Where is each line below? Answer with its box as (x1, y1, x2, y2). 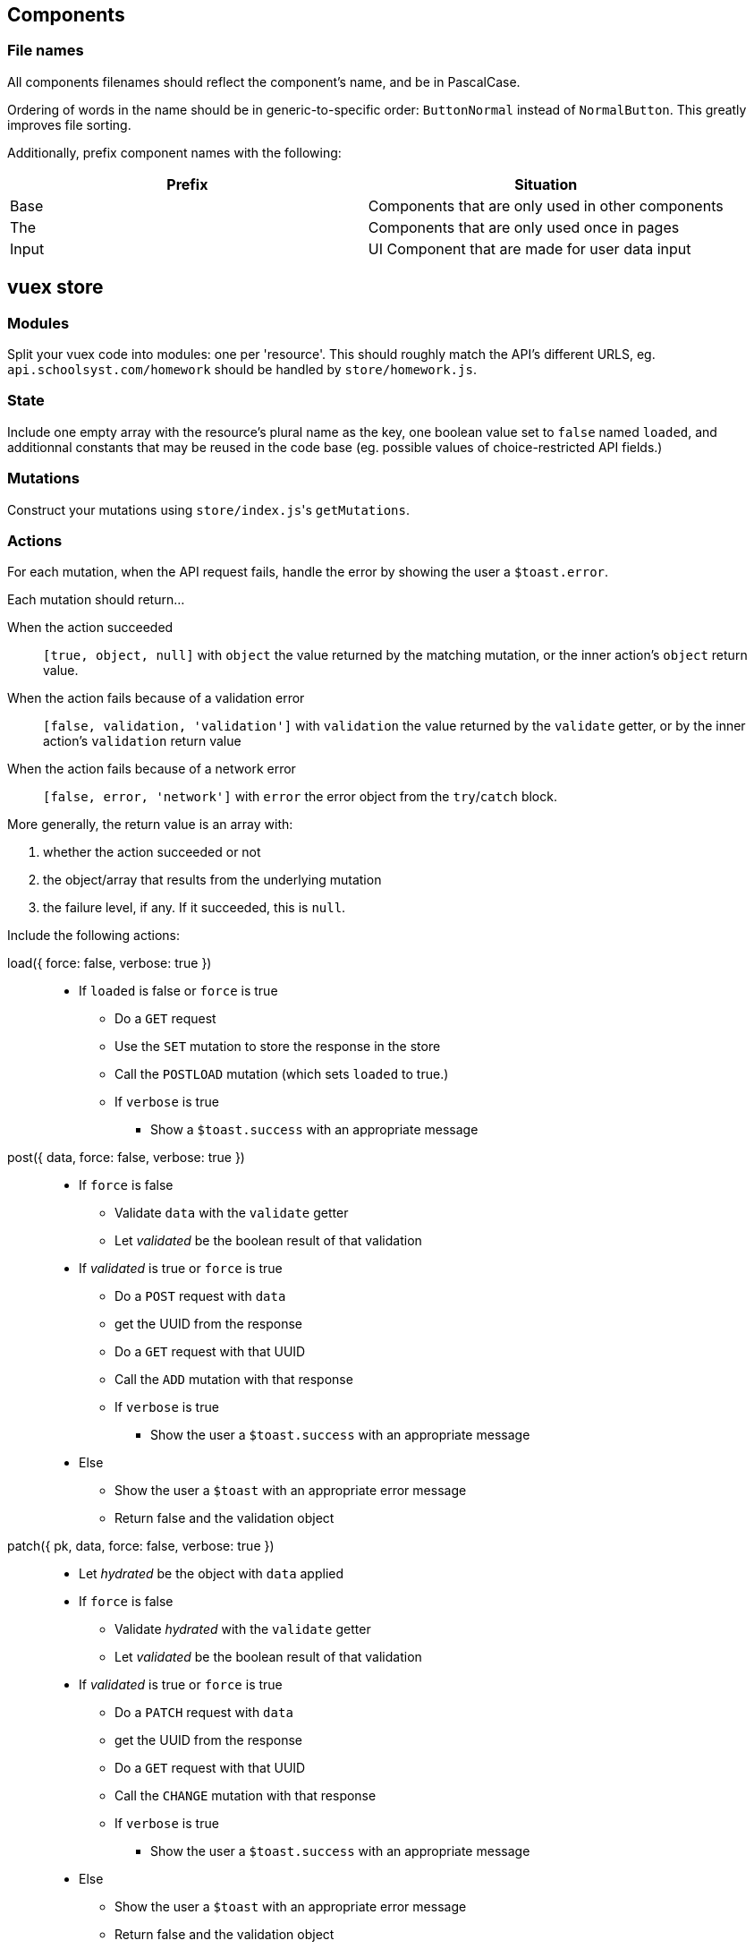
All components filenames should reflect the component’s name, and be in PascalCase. (7, 73, 521, 90)
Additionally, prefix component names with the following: (7, 144, 342, 160)
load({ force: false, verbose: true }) (7, 955, 212, 971)
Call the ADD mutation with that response (114, 1372, 353, 1388)
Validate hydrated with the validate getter (114, 1621, 371, 1637)
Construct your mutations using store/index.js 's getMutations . (7, 501, 411, 517)
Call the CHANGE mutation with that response (114, 1788, 377, 1804)
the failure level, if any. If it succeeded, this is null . (43, 900, 346, 916)
